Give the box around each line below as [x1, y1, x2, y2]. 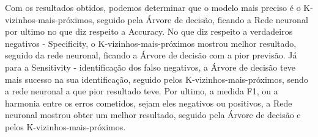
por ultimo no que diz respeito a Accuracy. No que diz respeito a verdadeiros [5, 25, 293, 38]
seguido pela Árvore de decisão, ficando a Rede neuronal [97, 13, 308, 26]
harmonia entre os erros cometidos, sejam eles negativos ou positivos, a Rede [5, 96, 292, 109]
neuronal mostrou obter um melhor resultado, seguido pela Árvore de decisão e [5, 108, 301, 121]
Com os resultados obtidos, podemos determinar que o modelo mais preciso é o [5, 1, 301, 13]
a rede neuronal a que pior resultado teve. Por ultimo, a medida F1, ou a [5, 85, 278, 97]
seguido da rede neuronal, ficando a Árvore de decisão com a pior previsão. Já [5, 49, 297, 61]
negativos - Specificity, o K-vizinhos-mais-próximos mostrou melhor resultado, [5, 37, 297, 49]
